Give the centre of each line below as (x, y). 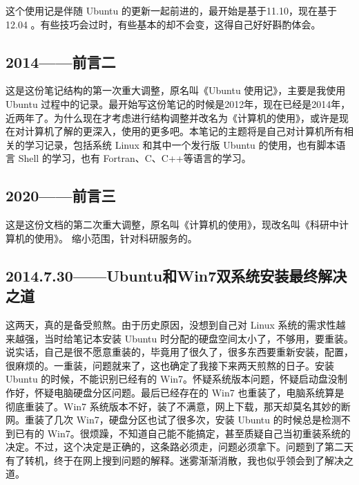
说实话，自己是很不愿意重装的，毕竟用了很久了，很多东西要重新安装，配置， (179, 352)
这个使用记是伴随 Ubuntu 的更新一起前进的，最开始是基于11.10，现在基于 (171, 10)
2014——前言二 (61, 61)
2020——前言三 (61, 195)
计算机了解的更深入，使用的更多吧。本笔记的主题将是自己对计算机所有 (184, 131)
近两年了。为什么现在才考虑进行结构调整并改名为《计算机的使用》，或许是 (172, 117)
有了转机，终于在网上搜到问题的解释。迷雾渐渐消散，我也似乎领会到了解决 (175, 460)
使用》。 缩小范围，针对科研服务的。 (116, 238)
